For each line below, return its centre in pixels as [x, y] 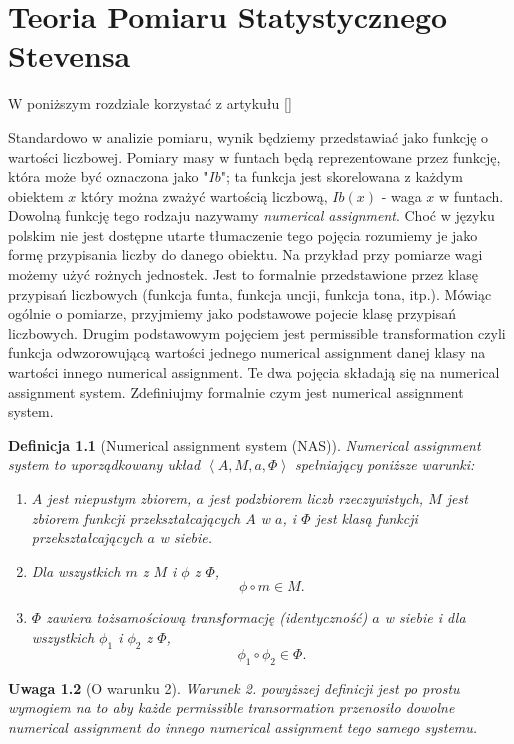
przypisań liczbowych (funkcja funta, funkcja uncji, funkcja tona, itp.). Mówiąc [250, 293]
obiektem [36, 195]
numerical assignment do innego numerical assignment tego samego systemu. [243, 726]
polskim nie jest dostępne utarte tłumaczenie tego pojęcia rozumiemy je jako [243, 234]
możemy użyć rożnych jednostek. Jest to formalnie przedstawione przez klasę [243, 274]
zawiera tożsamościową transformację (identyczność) [207, 617]
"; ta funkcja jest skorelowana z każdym [341, 176]
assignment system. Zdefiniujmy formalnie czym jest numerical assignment [236, 391]
